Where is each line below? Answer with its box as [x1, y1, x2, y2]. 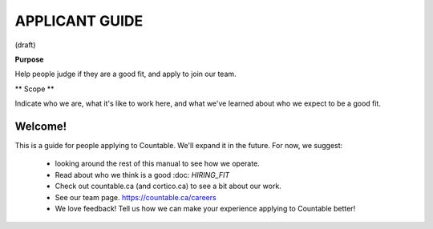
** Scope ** [14, 84, 55, 94]
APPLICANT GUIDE [14, 12, 144, 30]
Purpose [14, 54, 44, 64]
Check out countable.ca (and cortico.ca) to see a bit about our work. [55, 181, 282, 191]
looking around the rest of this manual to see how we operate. [55, 159, 260, 168]
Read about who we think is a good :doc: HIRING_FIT [55, 170, 230, 179]
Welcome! [14, 119, 67, 133]
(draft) [14, 40, 36, 50]
